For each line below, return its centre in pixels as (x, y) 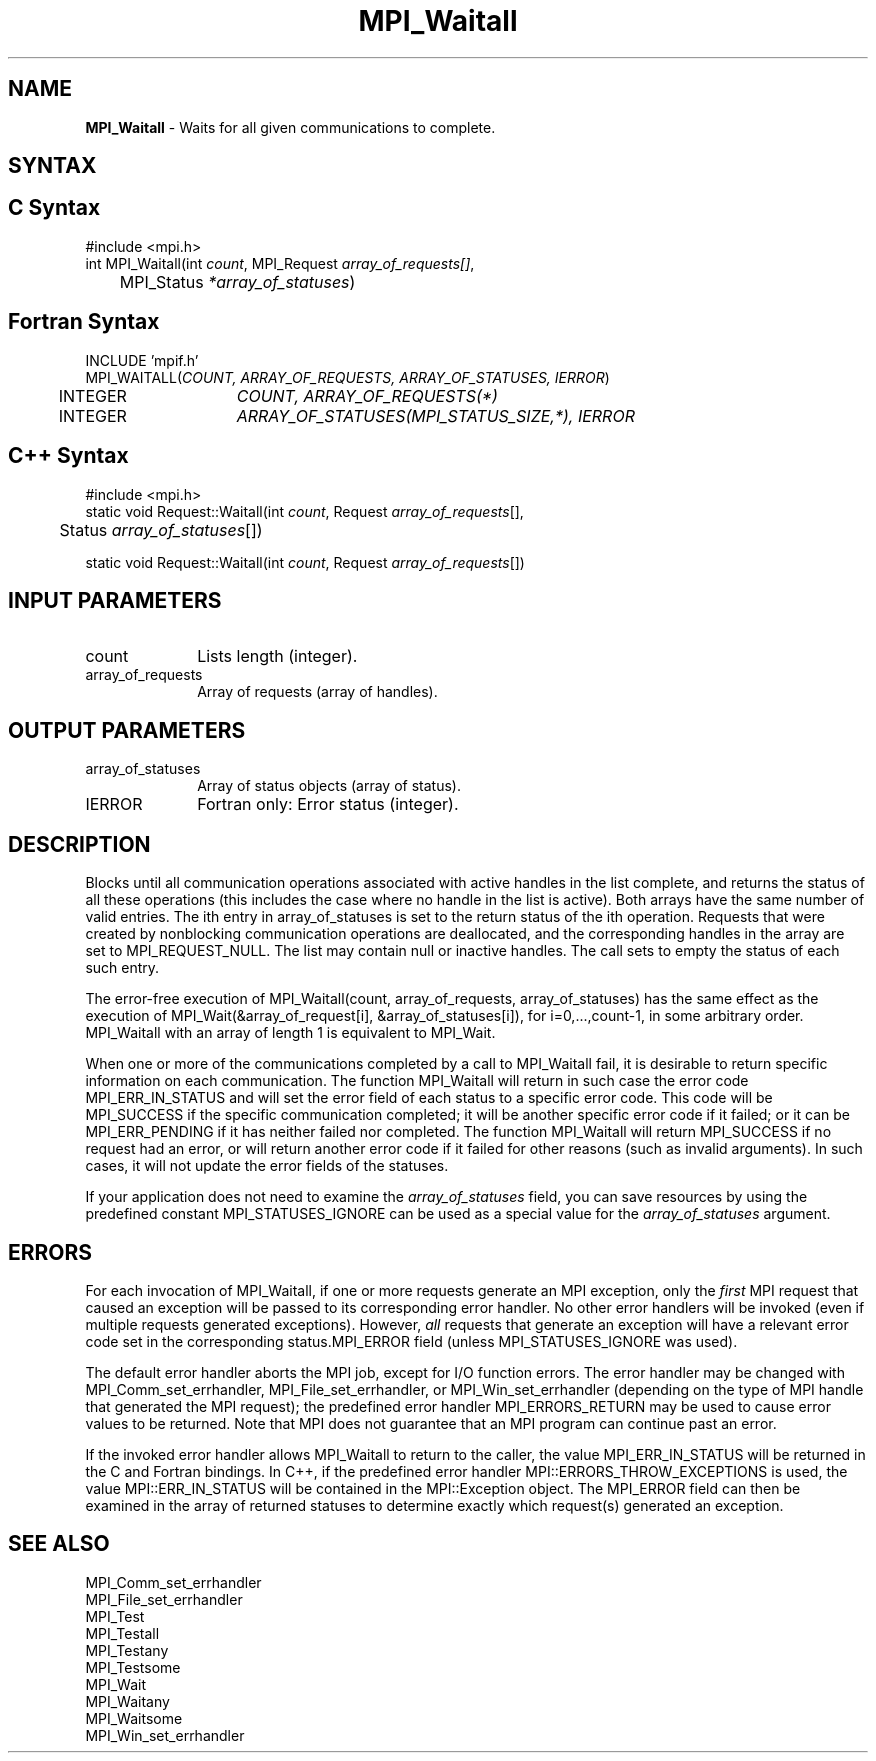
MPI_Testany (127, 1650)
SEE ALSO (59, 1544)
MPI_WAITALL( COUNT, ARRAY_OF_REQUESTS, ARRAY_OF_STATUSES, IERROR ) (347, 377)
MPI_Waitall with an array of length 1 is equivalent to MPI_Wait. (290, 1033)
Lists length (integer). (277, 656)
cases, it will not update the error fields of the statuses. (267, 1166)
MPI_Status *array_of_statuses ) (237, 281)
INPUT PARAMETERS (115, 600)
